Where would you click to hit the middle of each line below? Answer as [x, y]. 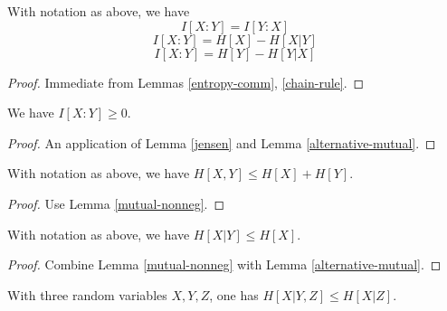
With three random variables [87, 294]
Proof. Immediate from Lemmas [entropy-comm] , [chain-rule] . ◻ [186, 82]
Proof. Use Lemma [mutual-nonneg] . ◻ [116, 203]
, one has [234, 294]
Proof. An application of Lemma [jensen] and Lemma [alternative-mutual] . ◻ [222, 142]
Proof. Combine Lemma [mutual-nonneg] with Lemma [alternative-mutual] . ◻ [224, 264]
